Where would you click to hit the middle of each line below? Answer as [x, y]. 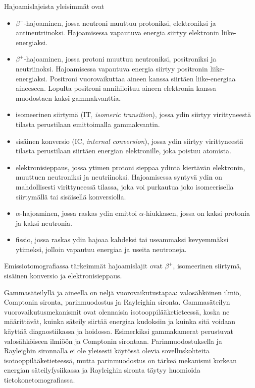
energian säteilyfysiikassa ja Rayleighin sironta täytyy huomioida [102, 370]
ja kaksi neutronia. [44, 223]
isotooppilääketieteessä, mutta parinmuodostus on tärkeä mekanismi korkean [120, 360]
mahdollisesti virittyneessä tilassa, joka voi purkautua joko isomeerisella [125, 186]
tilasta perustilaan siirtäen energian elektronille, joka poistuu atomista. [123, 151]
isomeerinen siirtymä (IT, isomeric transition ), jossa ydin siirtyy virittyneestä [133, 114]
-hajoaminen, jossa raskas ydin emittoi [78, 213]
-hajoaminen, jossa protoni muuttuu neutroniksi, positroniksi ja [120, 59]
